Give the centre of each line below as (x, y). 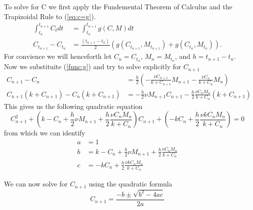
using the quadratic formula (130, 184)
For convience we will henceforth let (58, 56)
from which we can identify (45, 133)
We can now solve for (36, 184)
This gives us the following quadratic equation (73, 106)
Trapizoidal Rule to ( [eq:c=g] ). (50, 16)
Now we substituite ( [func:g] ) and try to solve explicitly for (93, 66)
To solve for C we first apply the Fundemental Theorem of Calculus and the (118, 6)
